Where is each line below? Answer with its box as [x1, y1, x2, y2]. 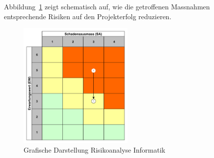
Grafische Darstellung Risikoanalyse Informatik [24, 145, 165, 155]
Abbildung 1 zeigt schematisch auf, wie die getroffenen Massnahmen [4, 1, 210, 11]
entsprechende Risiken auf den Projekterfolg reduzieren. [4, 11, 172, 21]
